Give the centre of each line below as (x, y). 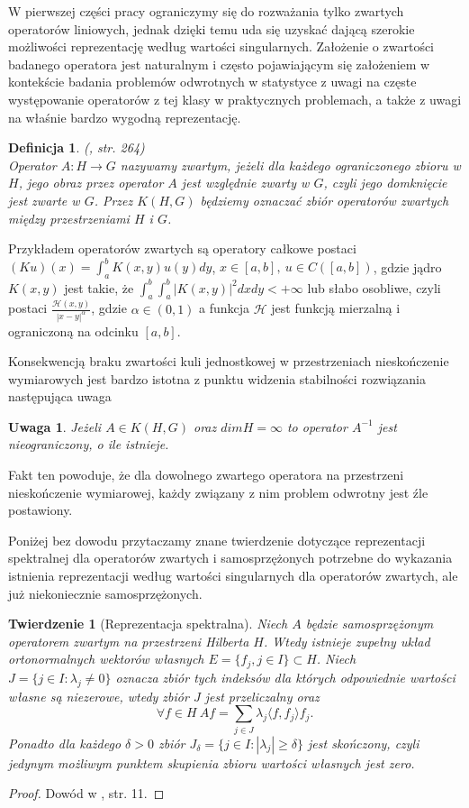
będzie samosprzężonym (370, 624)
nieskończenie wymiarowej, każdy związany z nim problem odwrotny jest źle (218, 492)
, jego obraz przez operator (91, 183)
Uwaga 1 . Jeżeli (55, 426)
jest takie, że (99, 287)
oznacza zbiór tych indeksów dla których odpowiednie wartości (285, 677)
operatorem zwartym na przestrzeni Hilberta (129, 641)
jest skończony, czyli (364, 743)
